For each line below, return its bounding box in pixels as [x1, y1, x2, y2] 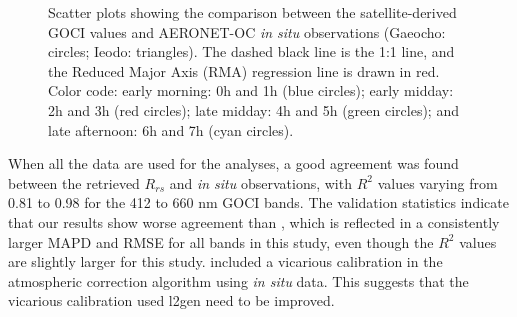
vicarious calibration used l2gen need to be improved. [8, 290, 335, 311]
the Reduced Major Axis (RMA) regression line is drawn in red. [48, 60, 440, 81]
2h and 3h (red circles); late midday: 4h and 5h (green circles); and [48, 99, 459, 120]
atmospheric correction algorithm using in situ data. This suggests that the [8, 270, 469, 291]
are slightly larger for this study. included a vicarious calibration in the [8, 251, 443, 272]
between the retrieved [8, 172, 140, 193]
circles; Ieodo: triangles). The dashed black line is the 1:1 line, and [48, 41, 455, 62]
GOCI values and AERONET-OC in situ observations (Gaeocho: [48, 21, 446, 42]
